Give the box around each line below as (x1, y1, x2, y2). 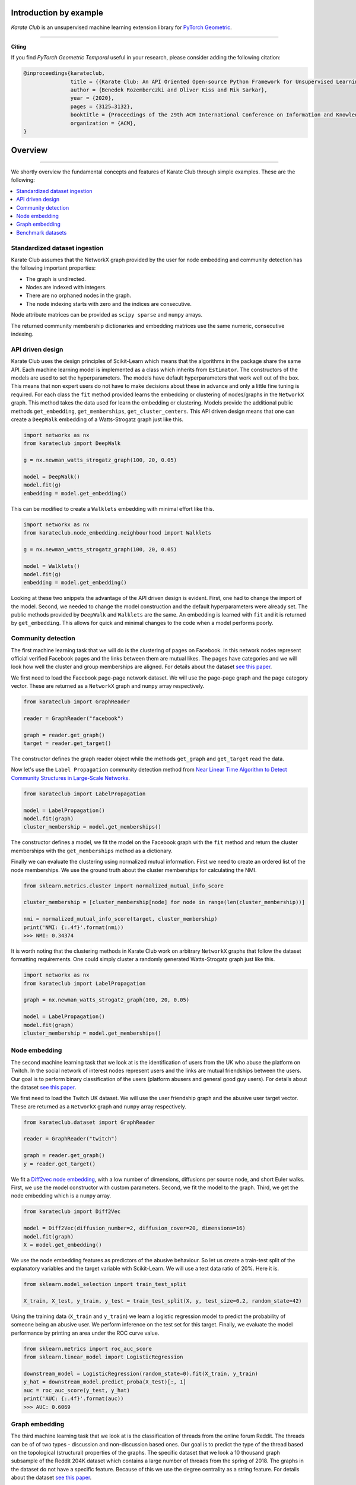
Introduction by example (11, 8, 104, 18)
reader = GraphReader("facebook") (23, 715, 124, 722)
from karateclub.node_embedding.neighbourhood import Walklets (23, 529, 212, 536)
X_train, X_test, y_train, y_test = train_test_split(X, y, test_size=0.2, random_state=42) (23, 1298, 302, 1304)
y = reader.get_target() (23, 1160, 96, 1167)
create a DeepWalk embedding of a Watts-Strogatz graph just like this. (11, 416, 184, 423)
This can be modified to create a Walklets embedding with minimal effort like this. (11, 505, 215, 512)
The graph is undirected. (26, 275, 86, 282)
